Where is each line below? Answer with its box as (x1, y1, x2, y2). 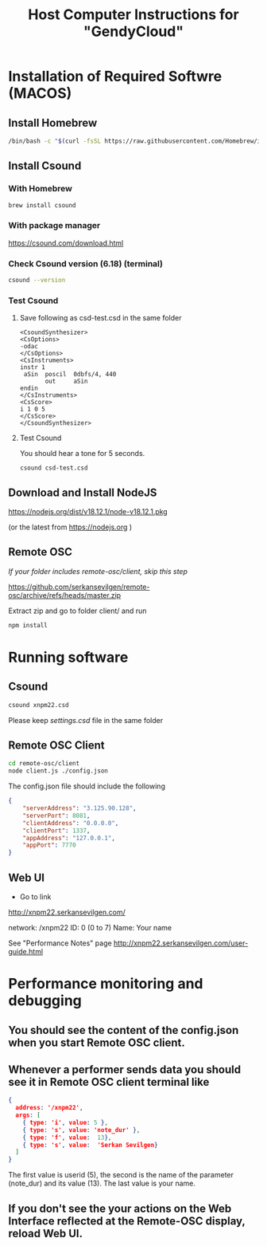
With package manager (8, 220, 101, 231)
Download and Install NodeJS (8, 485, 157, 499)
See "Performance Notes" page (8, 938, 113, 948)
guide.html (8, 946, 44, 956)
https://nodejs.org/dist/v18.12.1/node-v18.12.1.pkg (8, 507, 168, 517)
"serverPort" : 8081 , (22, 812, 91, 820)
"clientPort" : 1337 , (22, 827, 91, 835)
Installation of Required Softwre (8, 68, 222, 85)
